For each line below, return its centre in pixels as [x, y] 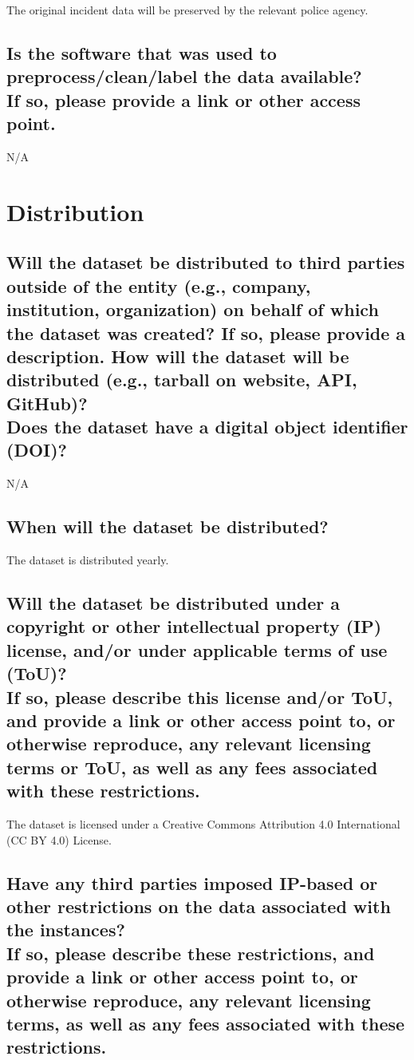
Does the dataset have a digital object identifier [207, 427]
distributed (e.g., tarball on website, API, [182, 380]
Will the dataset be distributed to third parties [206, 262]
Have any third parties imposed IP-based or [192, 882]
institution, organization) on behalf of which [193, 309]
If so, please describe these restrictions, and [191, 953]
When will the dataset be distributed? [168, 526]
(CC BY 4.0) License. [59, 839]
